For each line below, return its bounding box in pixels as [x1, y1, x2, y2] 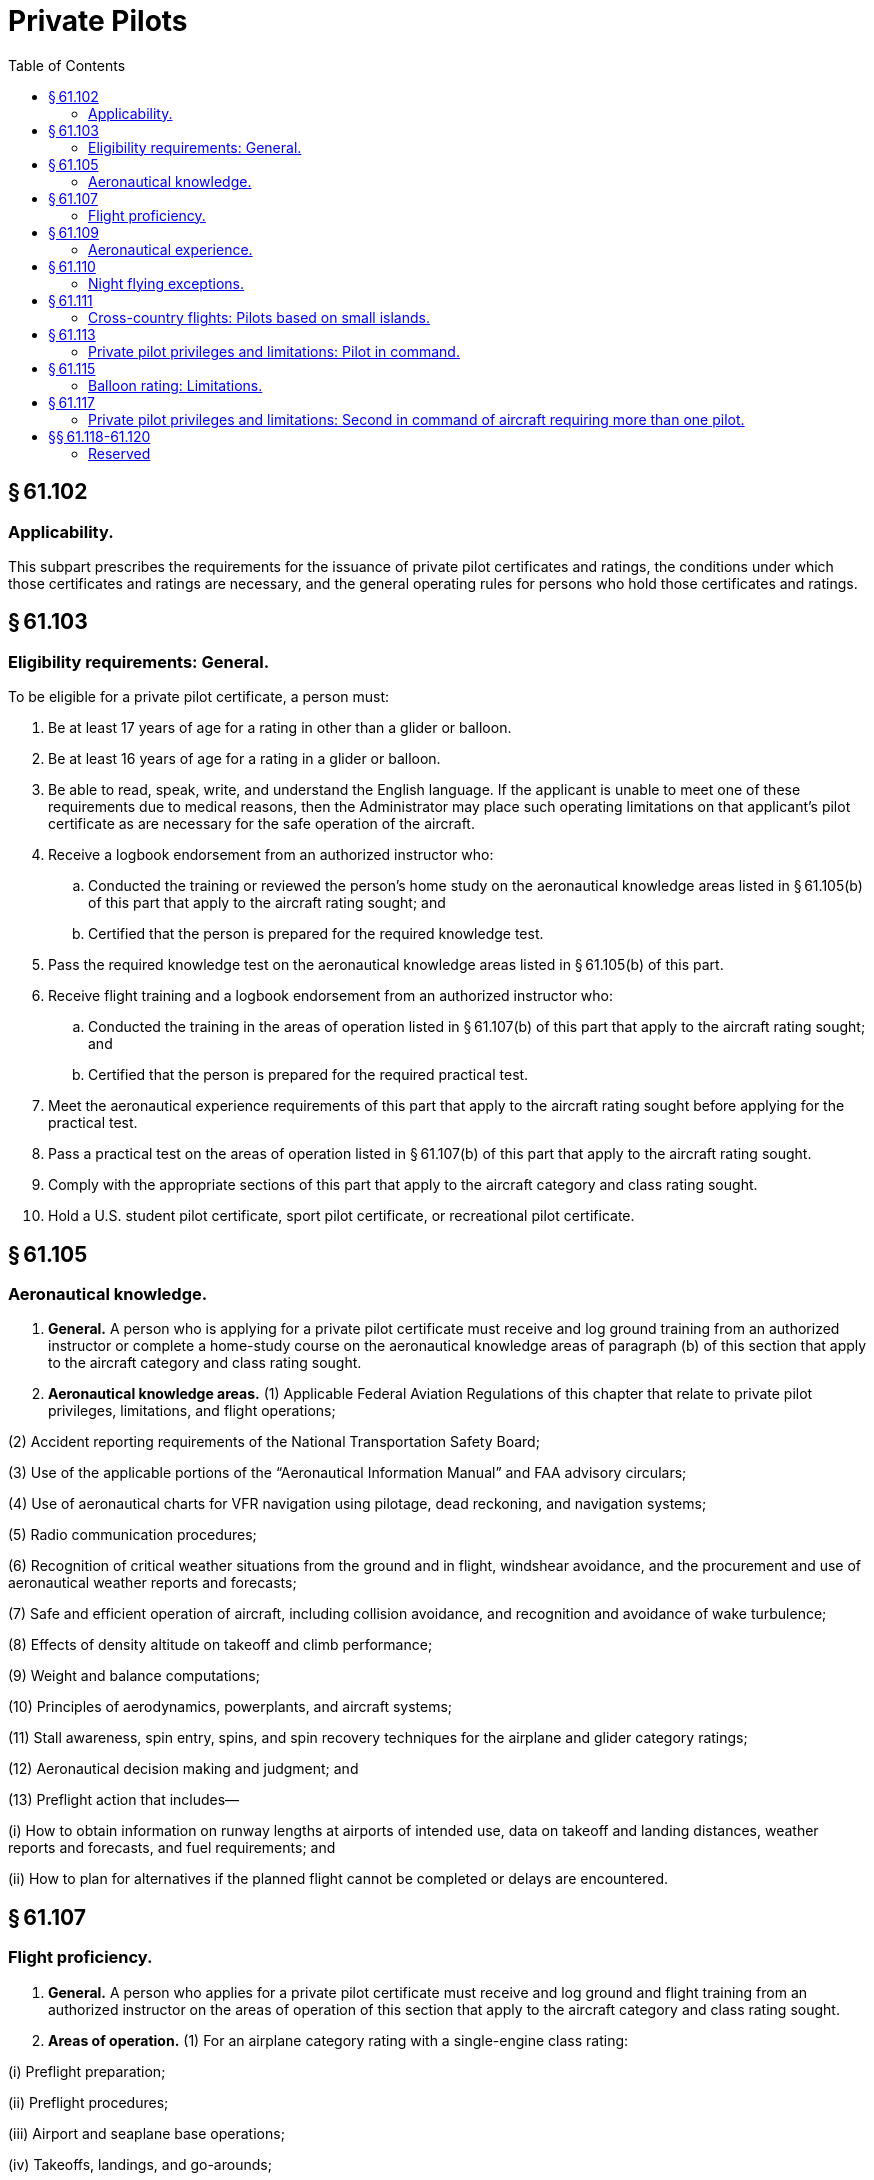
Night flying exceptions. [88, 274, 244, 292]
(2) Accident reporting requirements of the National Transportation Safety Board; [8, 1433, 540, 1451]
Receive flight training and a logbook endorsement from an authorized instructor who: [48, 987, 614, 1005]
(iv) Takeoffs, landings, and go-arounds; [8, 2155, 272, 2173]
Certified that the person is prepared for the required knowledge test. [88, 925, 544, 943]
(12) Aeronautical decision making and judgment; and [8, 1760, 359, 1778]
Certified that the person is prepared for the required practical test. [88, 1066, 529, 1084]
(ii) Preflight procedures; [8, 2093, 169, 2111]
